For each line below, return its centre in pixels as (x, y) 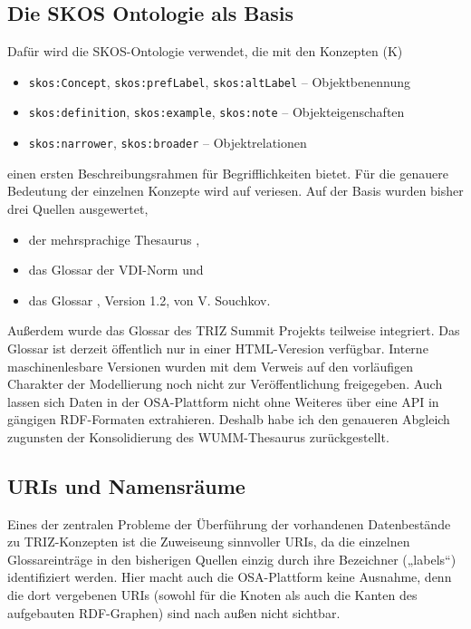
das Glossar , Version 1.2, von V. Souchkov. (149, 300)
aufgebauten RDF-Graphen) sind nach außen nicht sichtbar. (174, 612)
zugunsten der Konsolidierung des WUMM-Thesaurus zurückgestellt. (198, 436)
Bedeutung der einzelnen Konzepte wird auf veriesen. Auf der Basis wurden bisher (235, 191)
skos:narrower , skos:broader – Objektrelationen (168, 143)
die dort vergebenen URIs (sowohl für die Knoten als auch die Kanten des (212, 595)
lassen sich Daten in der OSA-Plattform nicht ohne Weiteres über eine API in (223, 401)
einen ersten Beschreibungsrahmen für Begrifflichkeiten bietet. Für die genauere (228, 173)
